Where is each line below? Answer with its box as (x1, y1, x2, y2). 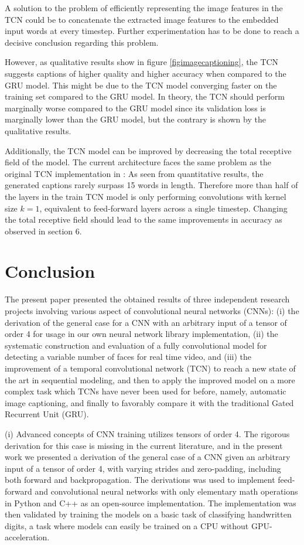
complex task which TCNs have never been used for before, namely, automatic (5, 385, 286, 397)
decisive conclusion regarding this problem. (5, 36, 159, 48)
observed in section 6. (5, 224, 82, 237)
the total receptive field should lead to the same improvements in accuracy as (5, 213, 282, 226)
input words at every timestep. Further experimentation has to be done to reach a (5, 25, 299, 37)
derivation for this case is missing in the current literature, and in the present (5, 439, 283, 451)
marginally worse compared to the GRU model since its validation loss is (5, 101, 266, 114)
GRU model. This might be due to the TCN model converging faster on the (5, 79, 277, 91)
